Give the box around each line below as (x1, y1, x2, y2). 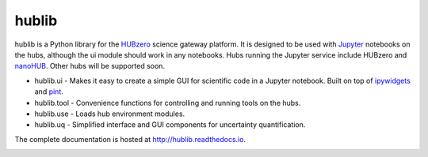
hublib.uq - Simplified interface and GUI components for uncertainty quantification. (34, 120, 306, 129)
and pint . (34, 87, 63, 96)
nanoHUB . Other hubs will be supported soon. (14, 62, 166, 71)
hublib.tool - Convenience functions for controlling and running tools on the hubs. (34, 98, 301, 107)
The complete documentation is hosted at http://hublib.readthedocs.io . (14, 134, 246, 144)
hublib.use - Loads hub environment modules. (34, 109, 185, 118)
